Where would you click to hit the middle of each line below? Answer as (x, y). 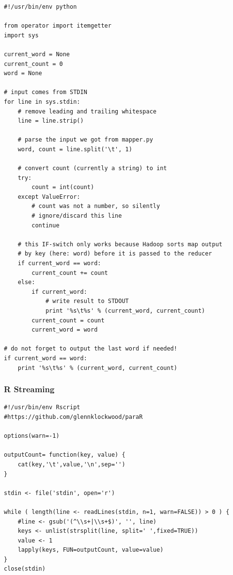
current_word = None (37, 54)
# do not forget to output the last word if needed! (91, 349)
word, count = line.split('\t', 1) (75, 149)
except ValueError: (49, 197)
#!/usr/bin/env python (40, 7)
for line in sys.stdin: (42, 102)
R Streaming (29, 389)
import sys (21, 35)
